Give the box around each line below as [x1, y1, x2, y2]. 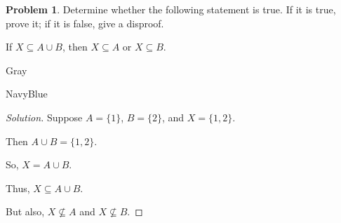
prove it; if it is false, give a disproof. [6, 15, 164, 30]
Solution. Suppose [6, 109, 83, 124]
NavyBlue [6, 86, 48, 101]
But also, [6, 204, 45, 219]
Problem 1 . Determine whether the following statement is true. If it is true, [6, 2, 336, 16]
